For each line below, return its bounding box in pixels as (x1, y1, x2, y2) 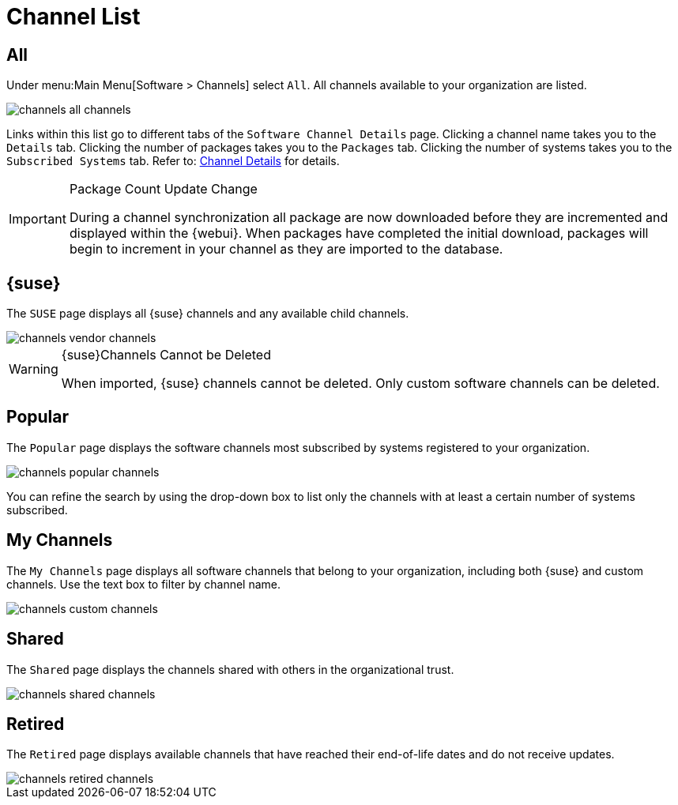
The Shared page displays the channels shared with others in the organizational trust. (6, 662, 454, 676)
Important (9, 211, 66, 228)
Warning (9, 361, 58, 378)
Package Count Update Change (69, 181, 258, 197)
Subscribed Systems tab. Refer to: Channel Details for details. (6, 154, 340, 168)
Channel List (6, 3, 141, 30)
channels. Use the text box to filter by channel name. (6, 577, 281, 591)
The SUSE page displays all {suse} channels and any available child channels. (6, 307, 409, 321)
